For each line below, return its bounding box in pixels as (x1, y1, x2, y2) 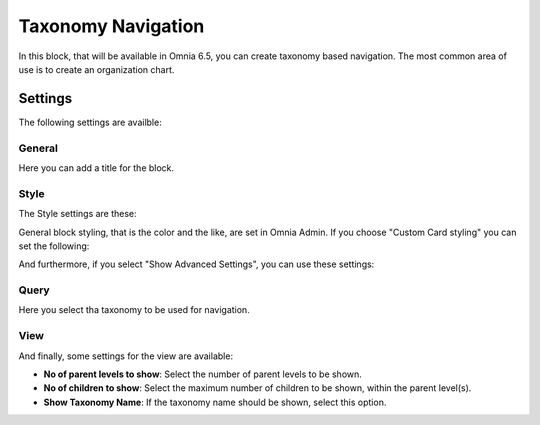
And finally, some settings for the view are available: (18, 350, 234, 362)
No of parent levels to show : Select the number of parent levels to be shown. (43, 368, 362, 380)
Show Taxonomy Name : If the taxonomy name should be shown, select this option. (43, 396, 387, 408)
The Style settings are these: (18, 208, 137, 220)
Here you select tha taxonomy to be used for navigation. (18, 304, 250, 316)
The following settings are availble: (18, 116, 162, 128)
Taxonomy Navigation (18, 15, 205, 37)
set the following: (18, 240, 90, 252)
